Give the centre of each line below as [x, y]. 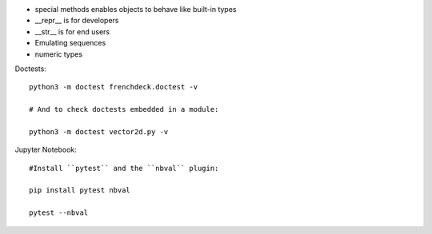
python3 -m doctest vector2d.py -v [99, 131]
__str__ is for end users [72, 31]
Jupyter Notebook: [46, 150]
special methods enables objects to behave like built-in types [136, 9]
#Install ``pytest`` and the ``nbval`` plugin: [124, 168]
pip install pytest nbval [80, 190]
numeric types [59, 54]
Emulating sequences [70, 43]
